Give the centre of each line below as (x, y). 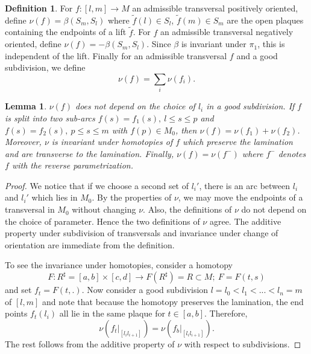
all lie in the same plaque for (112, 313)
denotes (292, 153)
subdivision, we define (45, 67)
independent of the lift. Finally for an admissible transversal (116, 55)
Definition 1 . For (39, 8)
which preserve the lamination (238, 142)
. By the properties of (132, 197)
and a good (257, 55)
